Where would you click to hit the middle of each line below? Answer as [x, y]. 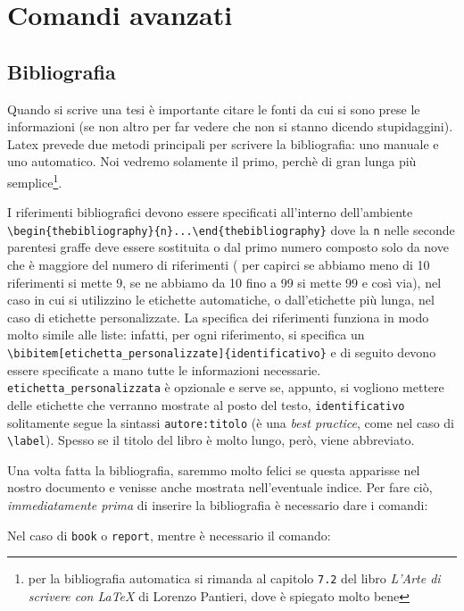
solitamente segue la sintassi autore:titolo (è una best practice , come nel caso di [231, 422]
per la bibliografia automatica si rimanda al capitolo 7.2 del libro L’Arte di [234, 578]
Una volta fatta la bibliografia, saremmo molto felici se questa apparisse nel [214, 469]
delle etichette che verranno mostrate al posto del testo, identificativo [206, 404]
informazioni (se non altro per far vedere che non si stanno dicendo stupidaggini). [230, 126]
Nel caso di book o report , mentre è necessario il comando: [169, 535]
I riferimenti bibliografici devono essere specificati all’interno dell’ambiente [210, 212]
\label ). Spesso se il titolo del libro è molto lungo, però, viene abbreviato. [211, 440]
